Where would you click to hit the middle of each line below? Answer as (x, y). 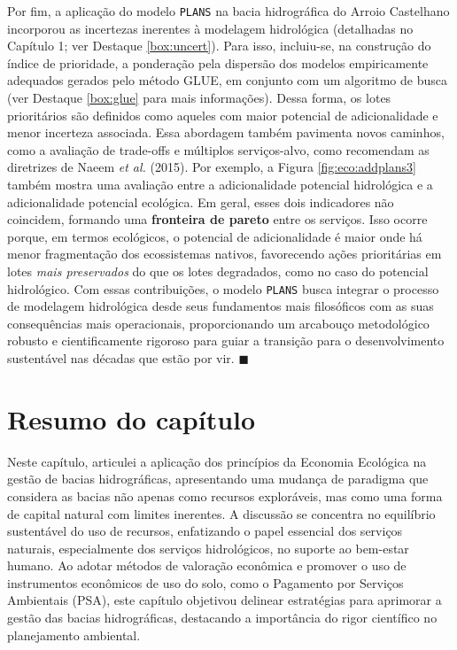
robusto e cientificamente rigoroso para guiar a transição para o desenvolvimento (226, 340)
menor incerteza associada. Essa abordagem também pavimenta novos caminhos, (226, 132)
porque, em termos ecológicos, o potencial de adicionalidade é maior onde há (215, 236)
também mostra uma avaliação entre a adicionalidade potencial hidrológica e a (220, 184)
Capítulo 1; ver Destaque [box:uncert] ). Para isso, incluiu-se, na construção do (219, 46)
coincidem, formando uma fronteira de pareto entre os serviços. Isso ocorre (217, 219)
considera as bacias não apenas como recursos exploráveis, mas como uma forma (225, 495)
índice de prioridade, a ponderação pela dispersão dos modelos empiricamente (218, 62)
